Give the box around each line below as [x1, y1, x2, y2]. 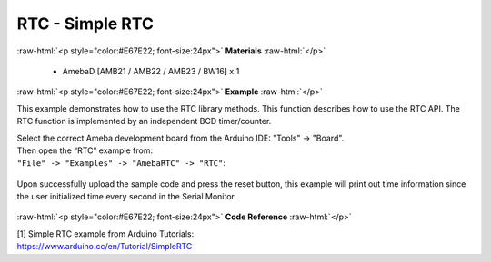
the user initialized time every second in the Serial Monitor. [16, 191, 236, 202]
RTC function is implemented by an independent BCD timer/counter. [16, 116, 272, 127]
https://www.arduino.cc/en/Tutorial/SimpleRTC [16, 241, 193, 252]
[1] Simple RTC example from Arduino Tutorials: [16, 228, 195, 239]
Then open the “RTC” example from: [16, 145, 154, 156]
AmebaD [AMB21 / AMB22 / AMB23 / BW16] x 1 [62, 65, 240, 76]
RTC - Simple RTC [16, 14, 155, 34]
